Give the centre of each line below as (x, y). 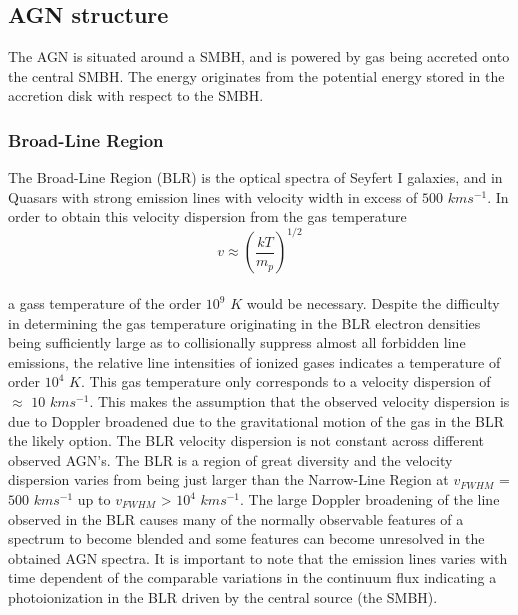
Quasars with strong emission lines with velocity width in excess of (213, 196)
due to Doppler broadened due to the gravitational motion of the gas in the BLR (256, 420)
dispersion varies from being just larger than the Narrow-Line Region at (228, 479)
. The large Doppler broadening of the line (370, 499)
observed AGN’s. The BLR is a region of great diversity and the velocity (230, 459)
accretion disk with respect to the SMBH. (136, 95)
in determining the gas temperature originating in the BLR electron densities (244, 322)
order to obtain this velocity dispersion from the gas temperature (207, 216)
